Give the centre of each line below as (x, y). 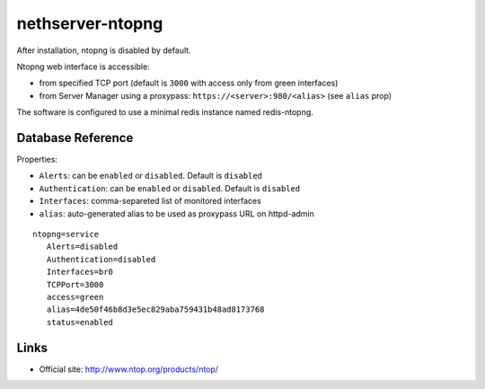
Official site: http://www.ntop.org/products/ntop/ (129, 369)
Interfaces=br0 (80, 272)
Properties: (37, 159)
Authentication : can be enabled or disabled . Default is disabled (170, 188)
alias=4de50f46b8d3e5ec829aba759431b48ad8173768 (155, 309)
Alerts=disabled (82, 247)
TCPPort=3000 (75, 284)
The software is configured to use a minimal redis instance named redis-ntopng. (165, 112)
